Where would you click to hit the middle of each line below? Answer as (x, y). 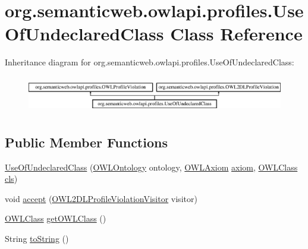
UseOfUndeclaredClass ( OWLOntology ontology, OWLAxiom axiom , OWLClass (151, 167)
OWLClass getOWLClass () (56, 218)
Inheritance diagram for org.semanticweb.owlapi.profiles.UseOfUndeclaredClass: (150, 62)
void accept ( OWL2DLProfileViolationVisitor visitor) (101, 198)
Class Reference (236, 34)
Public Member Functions (86, 142)
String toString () (37, 238)
